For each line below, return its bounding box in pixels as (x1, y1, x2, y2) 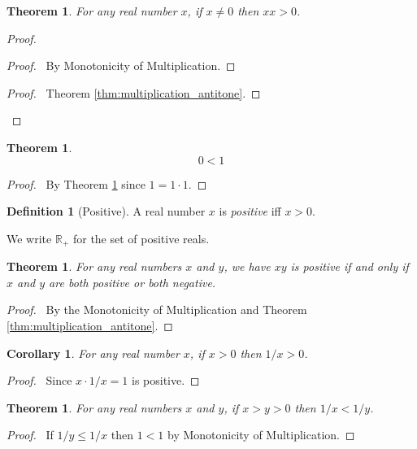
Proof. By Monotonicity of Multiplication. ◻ (7, 57, 236, 74)
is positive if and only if (290, 258, 409, 275)
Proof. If (7, 426, 54, 443)
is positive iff (219, 203, 281, 220)
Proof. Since (7, 372, 72, 389)
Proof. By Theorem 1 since (7, 175, 146, 192)
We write (7, 229, 52, 246)
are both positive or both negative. (49, 273, 216, 290)
